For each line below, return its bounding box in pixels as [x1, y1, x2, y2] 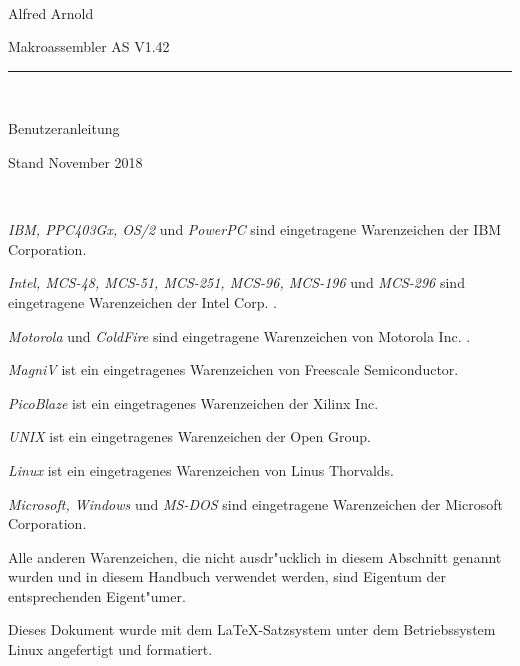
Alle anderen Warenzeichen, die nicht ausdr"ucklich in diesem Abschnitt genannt [8, 546, 502, 567]
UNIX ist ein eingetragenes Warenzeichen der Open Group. [8, 426, 371, 447]
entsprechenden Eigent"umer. [8, 585, 186, 606]
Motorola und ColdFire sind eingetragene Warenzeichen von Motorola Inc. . [8, 325, 471, 346]
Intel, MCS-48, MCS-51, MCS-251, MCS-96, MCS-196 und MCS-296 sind [8, 272, 465, 293]
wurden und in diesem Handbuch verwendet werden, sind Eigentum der [8, 566, 447, 587]
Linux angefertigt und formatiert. [8, 639, 213, 660]
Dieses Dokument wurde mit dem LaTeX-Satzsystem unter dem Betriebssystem [8, 619, 496, 640]
